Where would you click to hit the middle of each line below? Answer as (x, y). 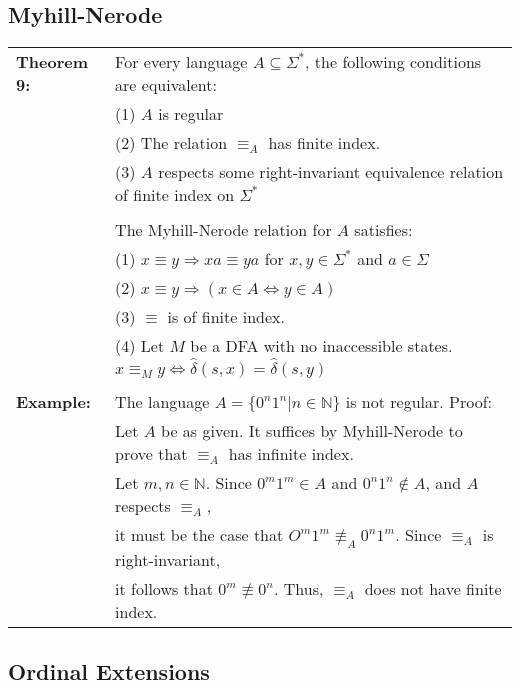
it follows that (164, 588)
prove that (151, 453)
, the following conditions (393, 62)
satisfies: (383, 230)
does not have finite (433, 588)
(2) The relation (171, 143)
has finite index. (324, 143)
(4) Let (140, 346)
